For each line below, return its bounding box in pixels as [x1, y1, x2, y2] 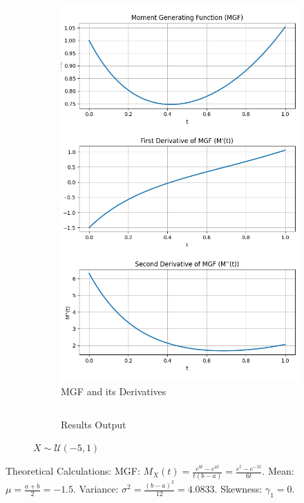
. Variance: [73, 482, 119, 496]
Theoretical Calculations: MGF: [6, 464, 140, 478]
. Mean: [262, 464, 294, 478]
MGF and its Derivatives [61, 384, 167, 399]
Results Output [61, 417, 126, 431]
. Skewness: [214, 482, 263, 496]
